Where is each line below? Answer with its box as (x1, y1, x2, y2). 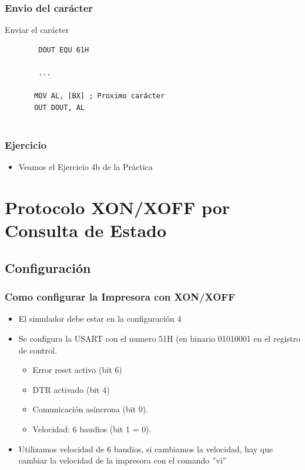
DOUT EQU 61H (38, 45, 89, 54)
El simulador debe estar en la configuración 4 (18, 312, 182, 325)
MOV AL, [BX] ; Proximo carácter (34, 92, 165, 101)
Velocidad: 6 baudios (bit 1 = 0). (32, 422, 152, 435)
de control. (18, 344, 57, 356)
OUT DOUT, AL (34, 103, 85, 112)
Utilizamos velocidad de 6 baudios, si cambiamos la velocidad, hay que (18, 442, 273, 455)
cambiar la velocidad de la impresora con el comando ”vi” (18, 454, 227, 466)
